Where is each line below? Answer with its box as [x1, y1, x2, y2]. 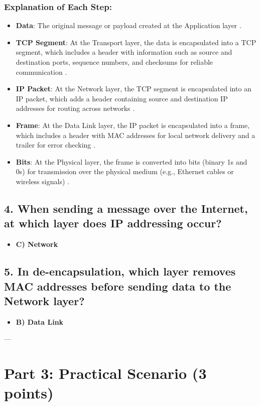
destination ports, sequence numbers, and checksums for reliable [16, 57, 213, 67]
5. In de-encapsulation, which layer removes [4, 263, 236, 279]
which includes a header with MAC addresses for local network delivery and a [16, 129, 255, 140]
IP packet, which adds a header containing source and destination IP [16, 93, 228, 103]
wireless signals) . [16, 176, 69, 186]
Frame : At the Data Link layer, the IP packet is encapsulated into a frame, [16, 119, 250, 130]
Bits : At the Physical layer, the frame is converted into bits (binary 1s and [16, 156, 247, 167]
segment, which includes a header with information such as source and [16, 47, 232, 57]
